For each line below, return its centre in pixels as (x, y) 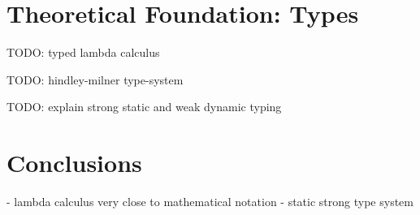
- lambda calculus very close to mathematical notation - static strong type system (210, 202)
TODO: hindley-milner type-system (95, 79)
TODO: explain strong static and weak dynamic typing (144, 107)
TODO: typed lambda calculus (83, 52)
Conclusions (74, 163)
